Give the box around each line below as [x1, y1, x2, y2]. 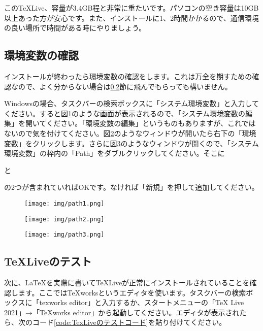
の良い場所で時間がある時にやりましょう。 [4, 22, 146, 33]
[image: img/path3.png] [24, 231, 105, 239]
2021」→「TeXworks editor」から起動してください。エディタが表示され [4, 307, 240, 317]
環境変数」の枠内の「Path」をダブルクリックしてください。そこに [4, 148, 225, 158]
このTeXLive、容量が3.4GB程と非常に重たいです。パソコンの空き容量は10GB [4, 3, 259, 13]
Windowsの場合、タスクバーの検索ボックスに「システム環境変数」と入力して [4, 98, 259, 109]
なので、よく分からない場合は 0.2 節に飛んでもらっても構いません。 [11, 81, 232, 91]
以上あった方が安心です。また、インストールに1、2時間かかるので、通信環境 [4, 12, 259, 23]
